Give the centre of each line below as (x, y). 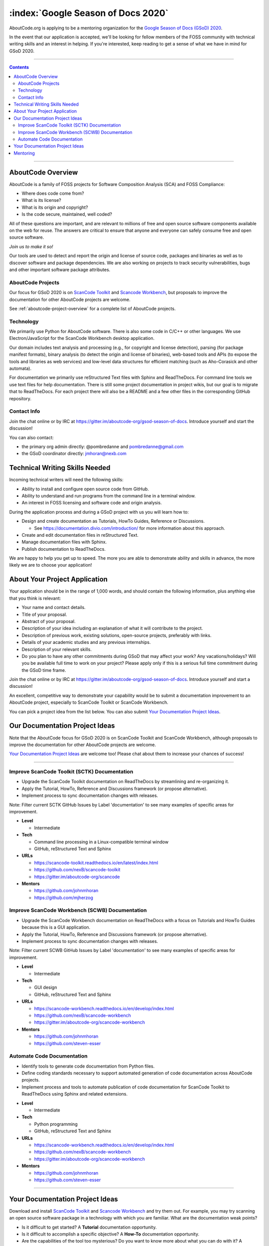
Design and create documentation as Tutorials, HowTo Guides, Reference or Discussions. (113, 521)
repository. (20, 398)
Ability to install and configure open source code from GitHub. (85, 489)
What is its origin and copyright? (55, 207)
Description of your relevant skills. (57, 649)
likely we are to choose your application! (51, 565)
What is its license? (42, 200)
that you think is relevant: (35, 598)
